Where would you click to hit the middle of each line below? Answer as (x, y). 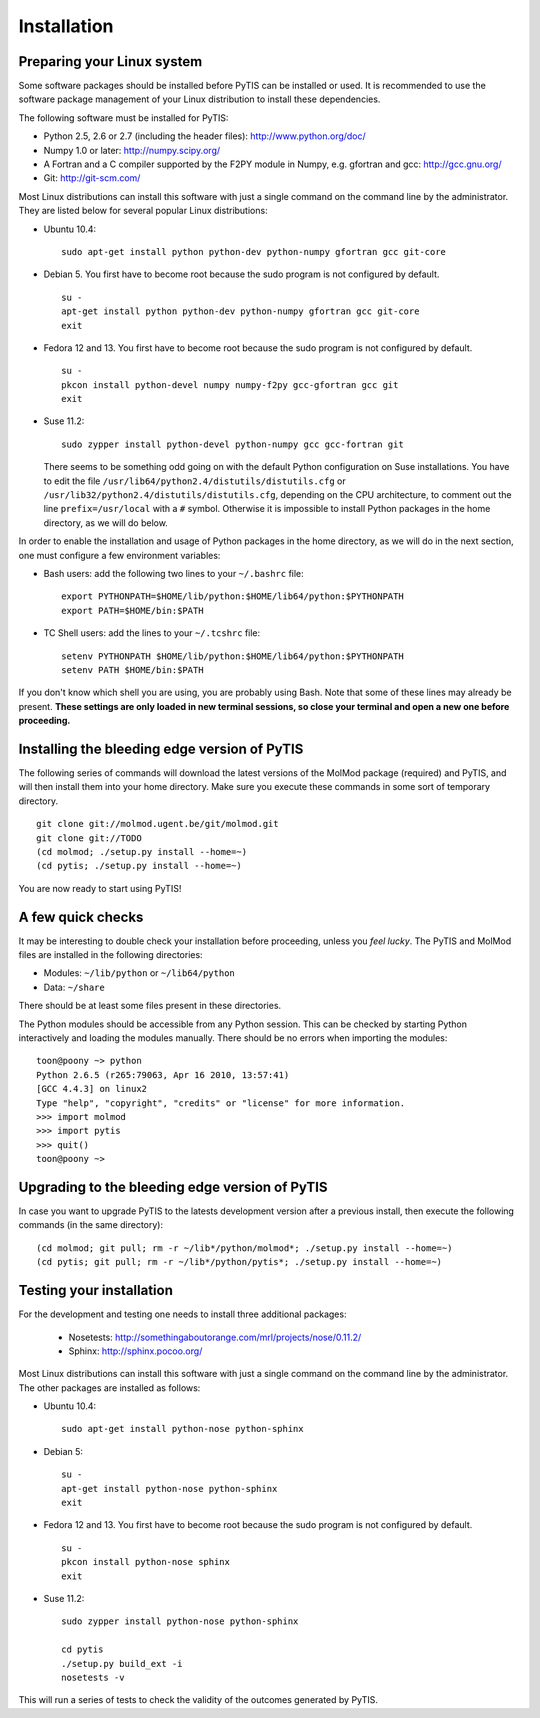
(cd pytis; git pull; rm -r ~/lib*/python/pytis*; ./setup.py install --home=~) (239, 1262)
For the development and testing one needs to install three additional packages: (182, 1314)
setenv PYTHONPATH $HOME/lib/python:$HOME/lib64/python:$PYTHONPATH (232, 656)
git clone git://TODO (89, 838)
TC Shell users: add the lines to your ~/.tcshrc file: (152, 633)
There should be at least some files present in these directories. (150, 1006)
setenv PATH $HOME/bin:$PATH (132, 669)
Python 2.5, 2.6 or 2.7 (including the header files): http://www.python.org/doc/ (205, 136)
